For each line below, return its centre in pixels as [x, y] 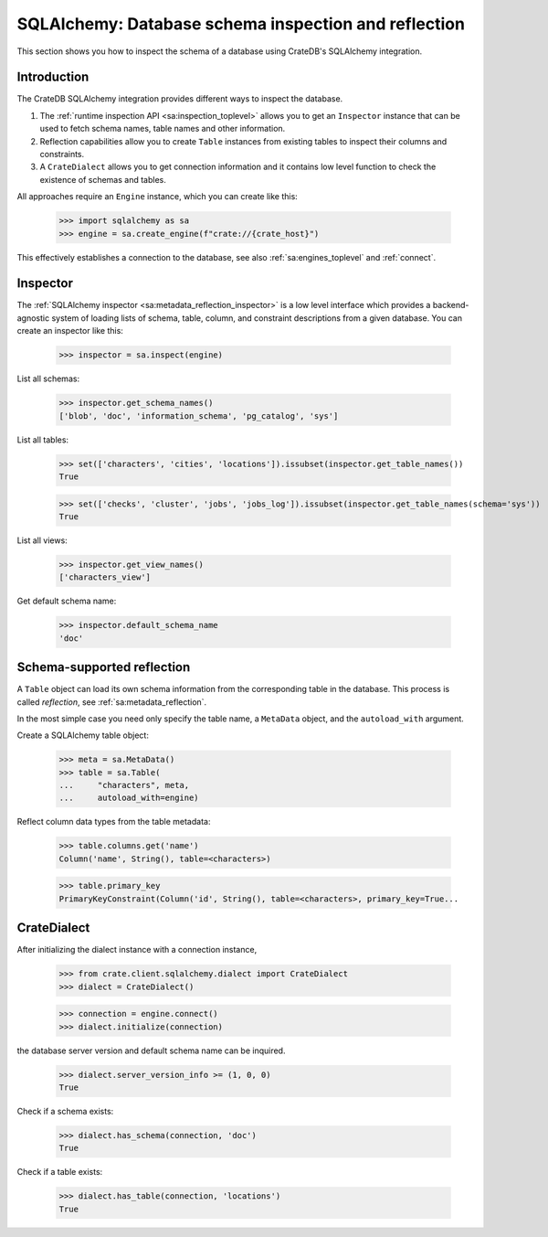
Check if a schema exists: [65, 1111]
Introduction [53, 77]
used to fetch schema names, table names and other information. [163, 129]
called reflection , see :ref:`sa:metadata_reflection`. [112, 702]
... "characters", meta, [124, 785]
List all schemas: [48, 379]
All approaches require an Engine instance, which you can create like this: [158, 197]
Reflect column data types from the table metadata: [114, 822]
